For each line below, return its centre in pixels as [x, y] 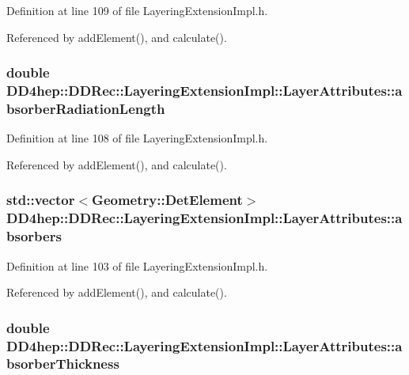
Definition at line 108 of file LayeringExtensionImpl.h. [137, 138]
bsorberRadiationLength [86, 108]
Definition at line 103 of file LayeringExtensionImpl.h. [137, 265]
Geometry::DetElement [167, 200]
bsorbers [34, 236]
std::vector [41, 200]
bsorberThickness [63, 364]
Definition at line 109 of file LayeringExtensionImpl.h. [137, 10]
